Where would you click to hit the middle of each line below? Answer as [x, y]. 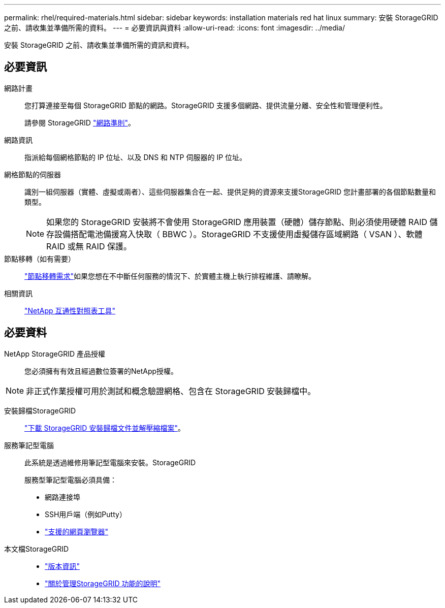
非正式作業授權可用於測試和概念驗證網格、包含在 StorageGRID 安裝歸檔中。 [171, 391]
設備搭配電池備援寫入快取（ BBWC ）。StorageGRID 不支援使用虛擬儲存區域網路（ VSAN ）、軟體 [239, 234]
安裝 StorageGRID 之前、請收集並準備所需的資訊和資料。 [99, 45]
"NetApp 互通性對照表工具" [70, 310]
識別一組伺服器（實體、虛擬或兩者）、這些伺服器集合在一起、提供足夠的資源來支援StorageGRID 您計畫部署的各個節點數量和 [230, 191]
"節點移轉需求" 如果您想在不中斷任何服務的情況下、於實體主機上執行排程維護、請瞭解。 [170, 276]
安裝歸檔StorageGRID [40, 410]
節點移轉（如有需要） [40, 259]
